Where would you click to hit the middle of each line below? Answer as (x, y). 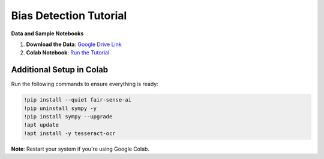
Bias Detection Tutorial (69, 16)
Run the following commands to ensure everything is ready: (85, 84)
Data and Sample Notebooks (47, 33)
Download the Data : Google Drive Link (74, 44)
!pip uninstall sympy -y (60, 108)
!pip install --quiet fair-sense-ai (78, 100)
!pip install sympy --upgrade (68, 117)
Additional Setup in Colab (60, 70)
